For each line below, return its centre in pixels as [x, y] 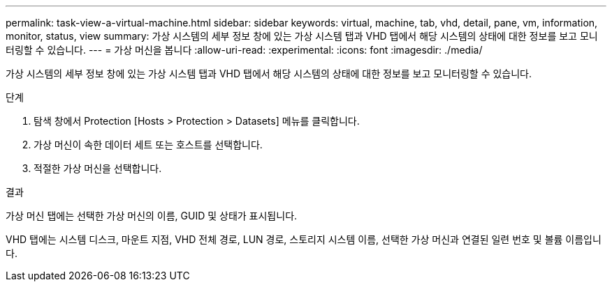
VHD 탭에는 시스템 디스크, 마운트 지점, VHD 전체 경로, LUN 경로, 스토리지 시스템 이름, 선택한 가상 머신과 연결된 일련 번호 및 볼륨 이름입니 [304, 239]
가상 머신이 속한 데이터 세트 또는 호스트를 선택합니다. [148, 145]
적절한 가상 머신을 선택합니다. [98, 168]
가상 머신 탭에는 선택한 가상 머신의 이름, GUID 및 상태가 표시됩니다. [152, 216]
